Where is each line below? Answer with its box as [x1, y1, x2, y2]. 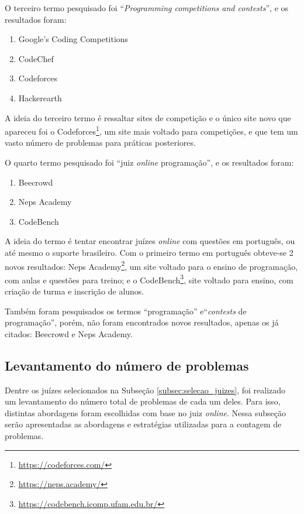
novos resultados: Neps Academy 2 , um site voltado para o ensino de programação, [5, 258, 298, 272]
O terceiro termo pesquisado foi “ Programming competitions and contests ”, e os [5, 2, 289, 13]
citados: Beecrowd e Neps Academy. [5, 327, 133, 340]
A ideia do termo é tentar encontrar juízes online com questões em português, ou [5, 235, 295, 247]
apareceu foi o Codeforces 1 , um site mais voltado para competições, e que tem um [5, 124, 298, 137]
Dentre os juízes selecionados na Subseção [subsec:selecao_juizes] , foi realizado [5, 383, 286, 396]
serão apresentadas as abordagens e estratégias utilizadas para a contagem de [5, 418, 282, 430]
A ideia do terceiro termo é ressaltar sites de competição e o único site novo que [5, 111, 291, 124]
